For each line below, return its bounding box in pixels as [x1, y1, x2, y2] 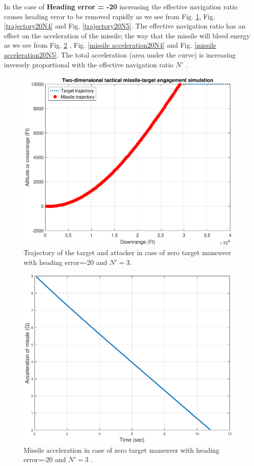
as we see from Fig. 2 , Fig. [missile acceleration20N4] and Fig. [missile [4, 40, 216, 50]
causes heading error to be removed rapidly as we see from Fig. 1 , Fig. [4, 11, 215, 21]
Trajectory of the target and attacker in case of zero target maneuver [24, 247, 231, 258]
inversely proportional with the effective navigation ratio [4, 59, 174, 69]
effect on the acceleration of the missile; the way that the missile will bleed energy [4, 30, 250, 40]
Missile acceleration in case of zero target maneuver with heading [24, 444, 220, 455]
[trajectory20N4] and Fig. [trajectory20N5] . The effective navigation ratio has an [4, 21, 246, 31]
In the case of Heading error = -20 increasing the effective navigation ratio [4, 1, 238, 11]
